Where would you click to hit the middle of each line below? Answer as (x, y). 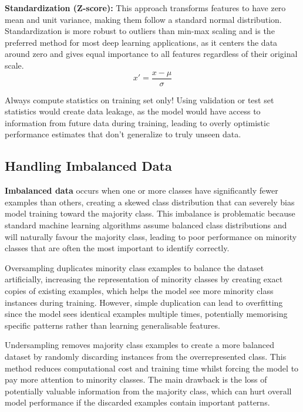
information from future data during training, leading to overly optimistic (137, 122)
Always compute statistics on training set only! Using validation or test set (139, 99)
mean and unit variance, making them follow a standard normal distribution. (143, 19)
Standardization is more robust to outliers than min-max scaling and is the (140, 31)
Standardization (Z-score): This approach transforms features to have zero (145, 8)
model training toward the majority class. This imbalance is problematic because (150, 213)
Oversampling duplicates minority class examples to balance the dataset (134, 267)
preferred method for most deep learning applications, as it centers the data (141, 42)
